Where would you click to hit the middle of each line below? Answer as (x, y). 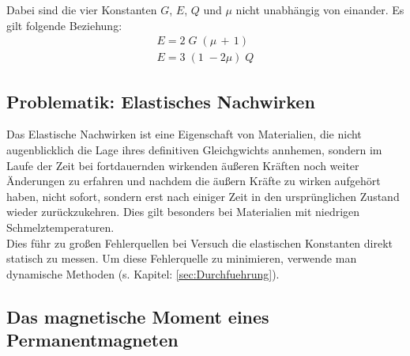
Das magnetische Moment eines (138, 316)
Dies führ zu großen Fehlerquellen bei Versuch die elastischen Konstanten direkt (200, 242)
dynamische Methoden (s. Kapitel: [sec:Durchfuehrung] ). (143, 273)
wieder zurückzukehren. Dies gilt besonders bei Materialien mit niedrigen (183, 212)
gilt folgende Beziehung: (64, 25)
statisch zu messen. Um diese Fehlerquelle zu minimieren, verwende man (182, 258)
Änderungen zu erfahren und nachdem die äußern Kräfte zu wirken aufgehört (194, 181)
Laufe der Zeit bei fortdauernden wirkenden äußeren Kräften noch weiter (183, 165)
